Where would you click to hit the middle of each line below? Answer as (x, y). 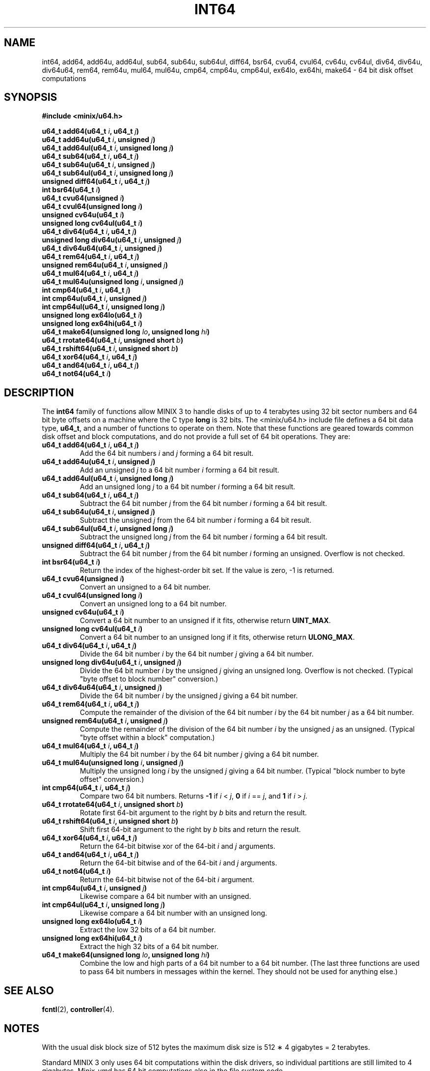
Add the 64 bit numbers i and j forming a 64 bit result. (167, 453)
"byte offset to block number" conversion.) (149, 679)
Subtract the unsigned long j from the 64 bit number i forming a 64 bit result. (203, 537)
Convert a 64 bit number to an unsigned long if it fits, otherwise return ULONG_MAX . (217, 637)
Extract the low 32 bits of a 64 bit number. (148, 930)
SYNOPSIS (31, 97)
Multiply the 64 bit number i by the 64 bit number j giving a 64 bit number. (199, 754)
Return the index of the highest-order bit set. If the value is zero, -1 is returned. (207, 570)
